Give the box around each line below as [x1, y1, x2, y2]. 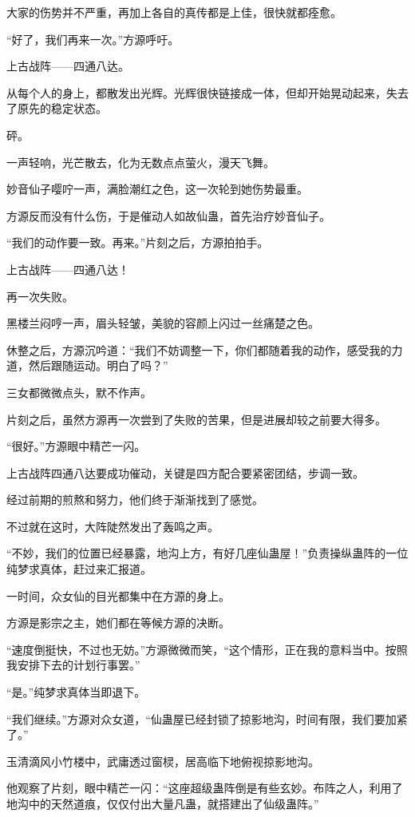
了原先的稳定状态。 [6, 100, 107, 117]
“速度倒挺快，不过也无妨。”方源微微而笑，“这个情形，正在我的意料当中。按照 [6, 641, 408, 657]
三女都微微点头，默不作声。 [6, 383, 152, 400]
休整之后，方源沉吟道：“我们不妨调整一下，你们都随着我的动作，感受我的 [6, 341, 392, 358]
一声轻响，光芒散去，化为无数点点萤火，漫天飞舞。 [6, 153, 275, 170]
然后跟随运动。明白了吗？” [28, 357, 168, 374]
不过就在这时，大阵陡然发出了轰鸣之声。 [6, 518, 219, 534]
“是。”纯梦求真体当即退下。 [6, 684, 146, 700]
